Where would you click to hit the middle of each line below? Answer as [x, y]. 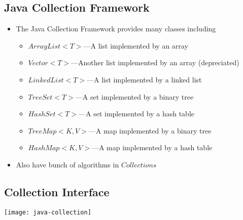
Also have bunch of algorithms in [67, 164]
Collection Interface [57, 191]
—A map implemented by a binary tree [150, 130]
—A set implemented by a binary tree [134, 96]
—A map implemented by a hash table [152, 147]
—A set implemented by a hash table [136, 114]
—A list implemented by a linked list [144, 79]
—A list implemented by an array [136, 45]
